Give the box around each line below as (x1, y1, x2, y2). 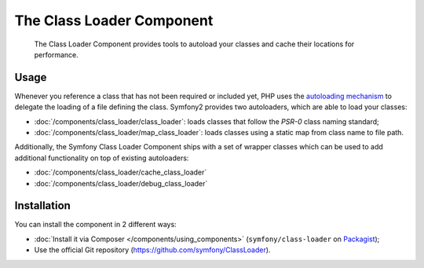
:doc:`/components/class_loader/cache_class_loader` (34, 167, 207, 177)
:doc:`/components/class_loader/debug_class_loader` (34, 178, 208, 188)
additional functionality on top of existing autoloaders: (14, 153, 189, 163)
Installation (14, 199, 71, 212)
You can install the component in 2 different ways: (14, 220, 177, 229)
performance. (34, 50, 79, 59)
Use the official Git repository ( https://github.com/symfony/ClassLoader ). (34, 245, 271, 255)
